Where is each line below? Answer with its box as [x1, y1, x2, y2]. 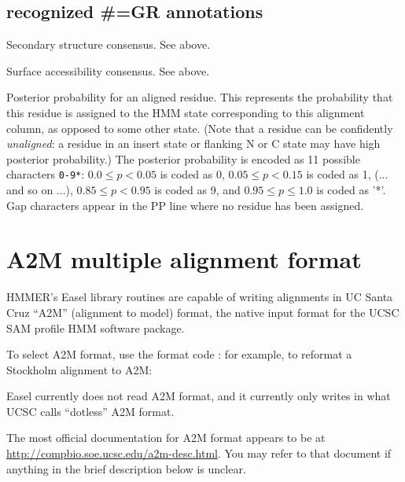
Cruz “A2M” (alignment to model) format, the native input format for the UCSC [6, 304, 399, 320]
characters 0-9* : [6, 166, 85, 182]
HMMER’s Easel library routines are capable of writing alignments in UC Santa [6, 289, 393, 305]
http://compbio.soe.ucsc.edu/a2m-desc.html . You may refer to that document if [6, 445, 392, 462]
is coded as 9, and [154, 182, 241, 198]
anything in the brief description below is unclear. [6, 460, 246, 476]
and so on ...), [6, 182, 73, 198]
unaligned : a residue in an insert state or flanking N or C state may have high [6, 135, 381, 152]
